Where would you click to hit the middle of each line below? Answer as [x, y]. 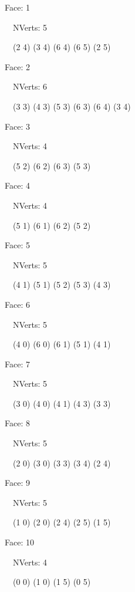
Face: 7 [17, 364]
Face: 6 [17, 304]
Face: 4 [17, 185]
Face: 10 [19, 542]
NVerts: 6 [30, 86]
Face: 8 [17, 423]
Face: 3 [17, 126]
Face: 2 [17, 66]
